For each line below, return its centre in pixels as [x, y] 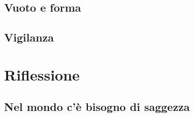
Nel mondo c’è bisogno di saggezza [97, 107]
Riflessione [42, 74]
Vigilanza [29, 37]
